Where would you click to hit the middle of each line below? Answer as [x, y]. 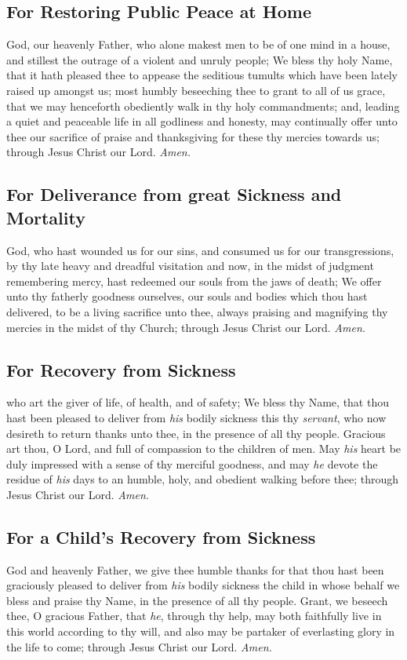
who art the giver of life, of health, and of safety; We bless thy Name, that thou [198, 402]
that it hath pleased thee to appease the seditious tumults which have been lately [202, 75]
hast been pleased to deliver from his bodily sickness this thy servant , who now [196, 417]
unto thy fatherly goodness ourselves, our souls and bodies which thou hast [187, 296]
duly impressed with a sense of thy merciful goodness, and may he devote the [192, 463]
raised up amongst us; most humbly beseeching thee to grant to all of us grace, [196, 90]
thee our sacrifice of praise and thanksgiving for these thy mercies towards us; [193, 136]
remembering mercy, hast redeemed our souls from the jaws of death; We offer [194, 281]
